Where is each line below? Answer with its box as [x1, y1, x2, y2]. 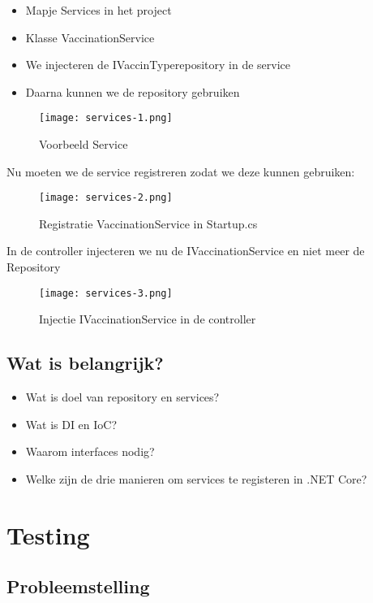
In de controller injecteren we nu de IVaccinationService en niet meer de [6, 242, 365, 259]
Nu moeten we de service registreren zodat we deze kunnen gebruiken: [6, 163, 355, 180]
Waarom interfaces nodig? [25, 443, 155, 460]
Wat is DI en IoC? [25, 415, 118, 432]
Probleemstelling [6, 574, 150, 599]
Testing [6, 518, 90, 551]
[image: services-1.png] [39, 112, 173, 124]
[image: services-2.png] [39, 192, 173, 204]
